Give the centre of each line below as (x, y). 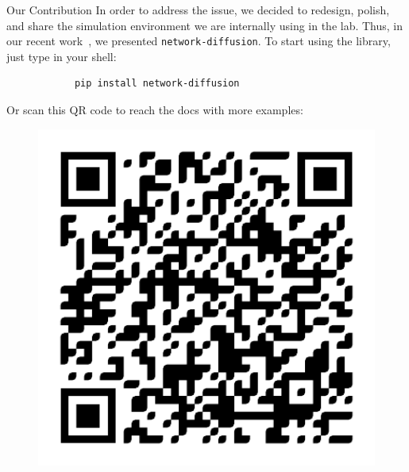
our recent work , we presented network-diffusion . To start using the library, (199, 41)
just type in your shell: (62, 56)
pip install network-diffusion (157, 84)
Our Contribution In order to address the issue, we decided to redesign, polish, (198, 10)
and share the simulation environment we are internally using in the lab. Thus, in (205, 25)
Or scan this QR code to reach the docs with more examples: (155, 110)
